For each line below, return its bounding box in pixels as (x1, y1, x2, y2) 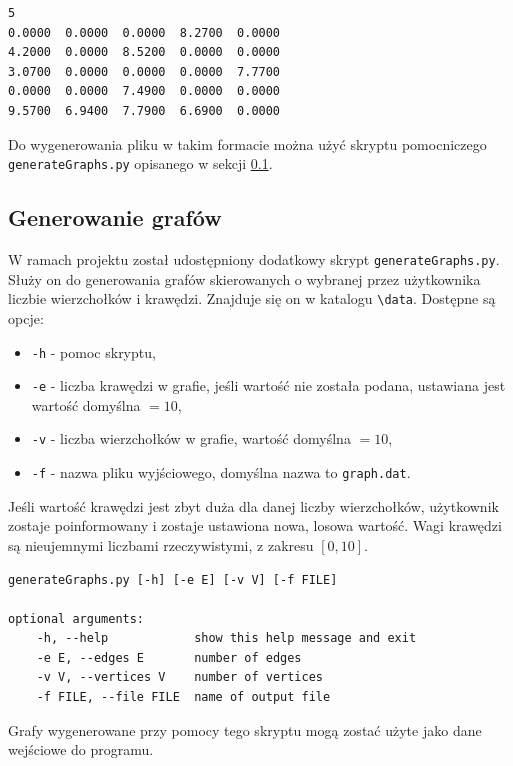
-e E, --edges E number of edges (36, 650, 302, 665)
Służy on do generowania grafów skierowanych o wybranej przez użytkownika (8, 268, 481, 289)
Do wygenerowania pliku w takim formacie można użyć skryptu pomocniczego (8, 133, 487, 154)
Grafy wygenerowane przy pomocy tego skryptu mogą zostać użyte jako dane (8, 719, 482, 740)
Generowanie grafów (8, 202, 222, 233)
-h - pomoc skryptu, (31, 341, 156, 362)
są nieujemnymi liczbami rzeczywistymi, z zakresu (8, 534, 314, 555)
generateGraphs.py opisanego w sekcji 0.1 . (8, 153, 273, 174)
